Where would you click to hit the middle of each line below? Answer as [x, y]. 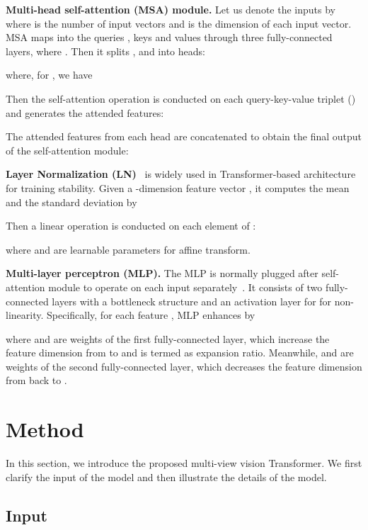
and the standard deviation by [71, 202]
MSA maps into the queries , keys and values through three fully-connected [169, 37]
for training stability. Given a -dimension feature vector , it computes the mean [178, 187]
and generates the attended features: [85, 112]
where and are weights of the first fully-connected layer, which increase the [168, 338]
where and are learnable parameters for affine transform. [128, 249]
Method [45, 429]
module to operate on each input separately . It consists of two [185, 287]
